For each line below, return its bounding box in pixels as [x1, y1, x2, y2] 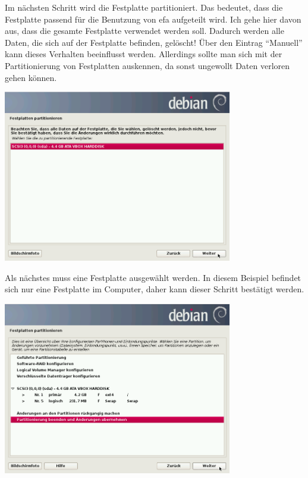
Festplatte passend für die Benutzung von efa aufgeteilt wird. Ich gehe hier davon [5, 13, 301, 25]
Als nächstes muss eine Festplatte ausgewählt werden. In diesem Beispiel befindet [5, 271, 301, 283]
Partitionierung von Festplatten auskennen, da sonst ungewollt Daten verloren [5, 59, 290, 71]
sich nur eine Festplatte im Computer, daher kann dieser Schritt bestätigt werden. [5, 283, 304, 295]
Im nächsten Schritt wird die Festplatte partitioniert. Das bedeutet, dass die [5, 1, 283, 13]
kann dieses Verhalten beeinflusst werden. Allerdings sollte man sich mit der [5, 48, 282, 60]
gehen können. [5, 71, 57, 83]
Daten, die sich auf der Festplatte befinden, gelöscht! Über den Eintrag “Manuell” [5, 36, 303, 48]
